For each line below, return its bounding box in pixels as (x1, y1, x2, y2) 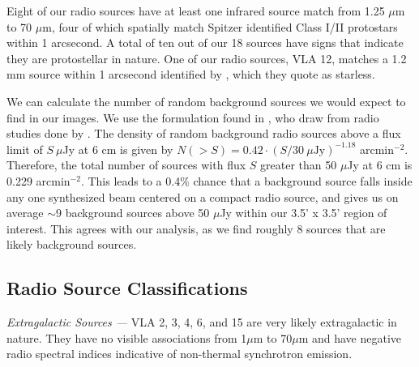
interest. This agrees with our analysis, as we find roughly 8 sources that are (6, 220, 386, 237)
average (6, 204, 44, 221)
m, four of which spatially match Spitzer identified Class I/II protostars (42, 18, 398, 35)
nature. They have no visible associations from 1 (6, 329, 247, 346)
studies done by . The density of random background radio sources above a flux (6, 125, 401, 142)
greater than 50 (260, 156, 337, 173)
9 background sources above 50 (56, 204, 210, 221)
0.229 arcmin (6, 172, 71, 189)
